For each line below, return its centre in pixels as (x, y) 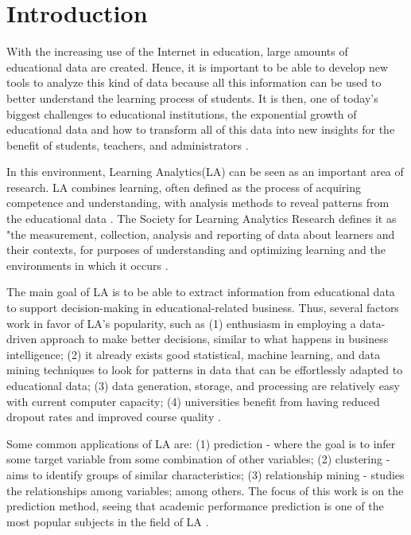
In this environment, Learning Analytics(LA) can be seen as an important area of (205, 172)
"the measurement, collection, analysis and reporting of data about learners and (201, 234)
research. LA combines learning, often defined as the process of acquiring (184, 187)
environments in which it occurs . (87, 265)
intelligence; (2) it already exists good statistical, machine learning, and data (194, 354)
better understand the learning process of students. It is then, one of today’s (192, 98)
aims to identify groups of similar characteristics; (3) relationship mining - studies (205, 474)
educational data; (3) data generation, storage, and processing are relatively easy (203, 385)
